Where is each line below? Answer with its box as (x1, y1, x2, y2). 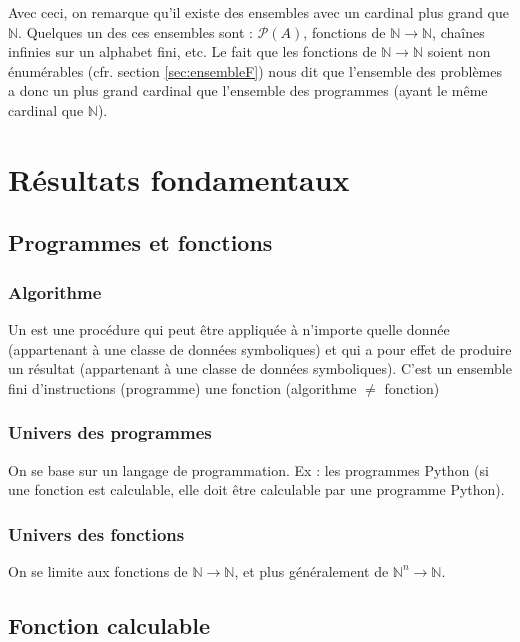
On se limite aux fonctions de (8, 560, 188, 581)
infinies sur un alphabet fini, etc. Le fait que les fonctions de (8, 41, 377, 62)
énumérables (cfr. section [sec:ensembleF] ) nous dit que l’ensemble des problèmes (8, 60, 503, 81)
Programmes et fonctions (8, 227, 273, 258)
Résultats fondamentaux (8, 158, 350, 199)
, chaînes (432, 21, 485, 42)
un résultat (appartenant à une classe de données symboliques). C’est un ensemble (8, 358, 512, 379)
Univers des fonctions (8, 521, 185, 546)
